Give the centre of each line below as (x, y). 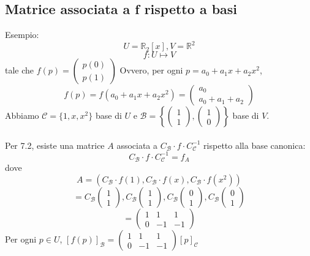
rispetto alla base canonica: (255, 145)
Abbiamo (22, 115)
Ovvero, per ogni (151, 70)
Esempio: (22, 35)
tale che (20, 70)
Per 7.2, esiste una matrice (55, 145)
